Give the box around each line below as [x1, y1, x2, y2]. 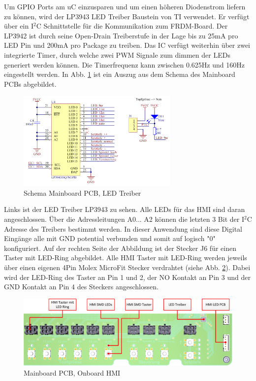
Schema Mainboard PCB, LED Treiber [24, 187, 141, 198]
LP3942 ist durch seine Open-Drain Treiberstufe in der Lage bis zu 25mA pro [4, 30, 238, 40]
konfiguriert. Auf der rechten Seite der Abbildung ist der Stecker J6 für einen [4, 242, 236, 253]
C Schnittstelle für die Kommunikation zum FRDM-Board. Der [36, 21, 228, 31]
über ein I [4, 21, 33, 31]
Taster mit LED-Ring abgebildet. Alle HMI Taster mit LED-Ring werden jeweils [4, 252, 247, 263]
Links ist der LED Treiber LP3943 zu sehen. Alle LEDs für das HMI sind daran [4, 204, 245, 214]
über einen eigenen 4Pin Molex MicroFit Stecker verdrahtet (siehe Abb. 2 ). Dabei [4, 262, 251, 273]
